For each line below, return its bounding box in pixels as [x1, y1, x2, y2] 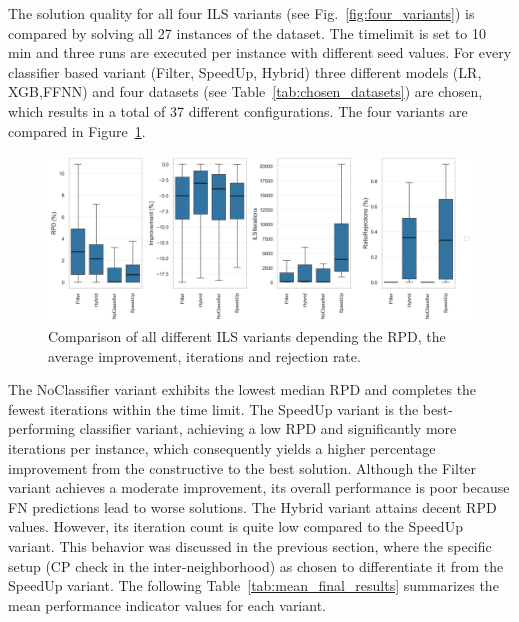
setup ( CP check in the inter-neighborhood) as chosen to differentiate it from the [8, 555, 504, 576]
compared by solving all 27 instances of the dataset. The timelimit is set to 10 [8, 22, 487, 43]
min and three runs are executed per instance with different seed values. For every [8, 42, 512, 63]
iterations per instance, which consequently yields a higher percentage [8, 438, 436, 458]
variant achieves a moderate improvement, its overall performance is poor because [8, 477, 510, 498]
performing [8, 418, 75, 439]
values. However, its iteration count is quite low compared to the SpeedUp [8, 516, 463, 537]
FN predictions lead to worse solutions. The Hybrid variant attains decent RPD [8, 496, 497, 517]
